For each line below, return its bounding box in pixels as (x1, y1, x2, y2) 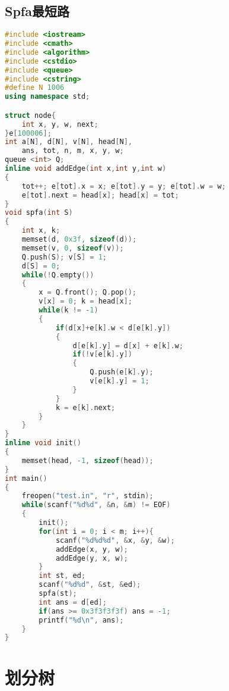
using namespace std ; (5, 92, 90, 101)
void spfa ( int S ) (5, 208, 73, 217)
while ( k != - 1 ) (39, 306, 98, 315)
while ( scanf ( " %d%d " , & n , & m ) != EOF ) (21, 501, 171, 509)
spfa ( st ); (39, 589, 77, 598)
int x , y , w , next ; (21, 120, 98, 129)
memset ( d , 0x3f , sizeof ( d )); (21, 235, 137, 244)
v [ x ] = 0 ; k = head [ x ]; (39, 297, 132, 306)
